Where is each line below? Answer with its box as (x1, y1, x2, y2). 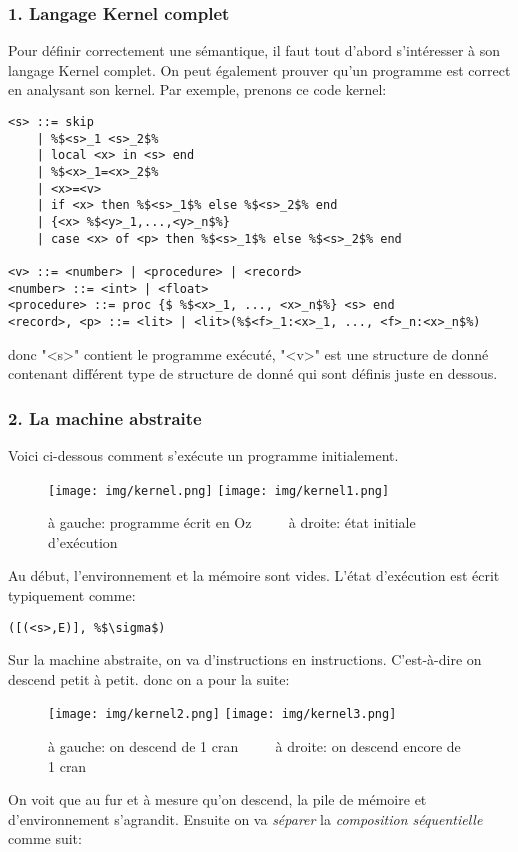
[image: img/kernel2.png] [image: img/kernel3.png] (48, 707, 397, 722)
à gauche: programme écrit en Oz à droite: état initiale (48, 512, 416, 533)
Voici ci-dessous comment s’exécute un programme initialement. (8, 444, 399, 465)
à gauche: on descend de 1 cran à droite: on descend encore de (48, 736, 461, 757)
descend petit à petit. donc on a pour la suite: (8, 668, 290, 689)
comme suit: (8, 828, 82, 849)
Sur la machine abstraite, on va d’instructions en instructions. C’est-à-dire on (8, 649, 482, 670)
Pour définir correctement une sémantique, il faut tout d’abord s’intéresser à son (8, 40, 501, 61)
